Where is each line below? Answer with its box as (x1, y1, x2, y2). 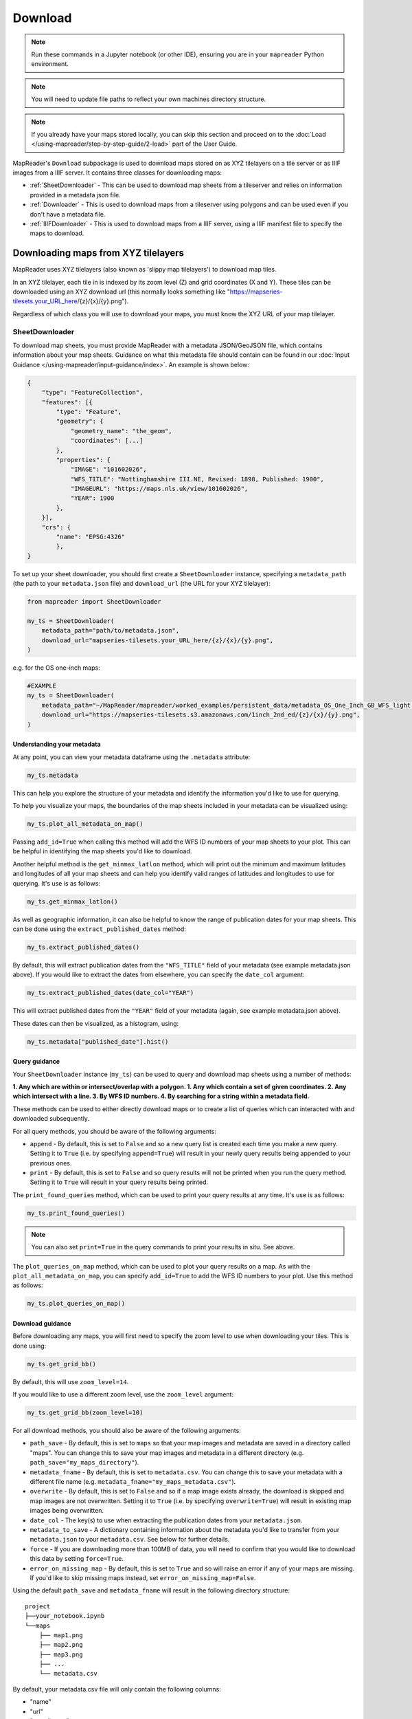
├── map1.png (38, 1631, 83, 1639)
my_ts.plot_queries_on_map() (27, 1300, 126, 1308)
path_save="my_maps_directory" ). (30, 1458, 139, 1467)
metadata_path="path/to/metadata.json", (41, 626, 180, 635)
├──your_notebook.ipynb (25, 1612, 105, 1620)
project (25, 1602, 51, 1610)
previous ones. (30, 1159, 72, 1167)
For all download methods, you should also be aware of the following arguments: (12, 1427, 242, 1435)
